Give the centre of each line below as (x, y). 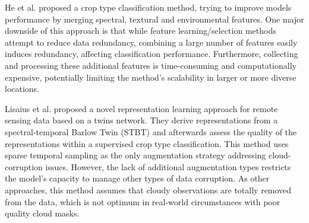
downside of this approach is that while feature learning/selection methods (141, 31)
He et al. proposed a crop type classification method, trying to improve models (148, 7)
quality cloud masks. (42, 213)
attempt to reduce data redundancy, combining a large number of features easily (151, 42)
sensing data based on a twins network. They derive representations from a (141, 120)
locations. (22, 89)
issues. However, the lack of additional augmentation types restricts (168, 166)
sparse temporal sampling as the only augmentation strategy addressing (135, 155)
